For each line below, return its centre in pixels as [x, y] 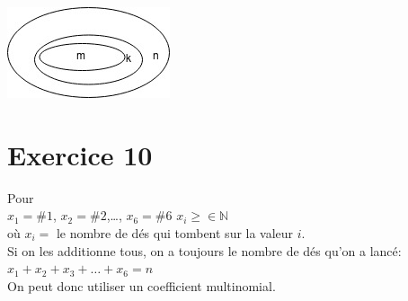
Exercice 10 [80, 154]
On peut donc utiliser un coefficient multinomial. [142, 285]
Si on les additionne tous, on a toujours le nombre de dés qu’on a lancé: [204, 250]
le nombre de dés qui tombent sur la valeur [175, 232]
